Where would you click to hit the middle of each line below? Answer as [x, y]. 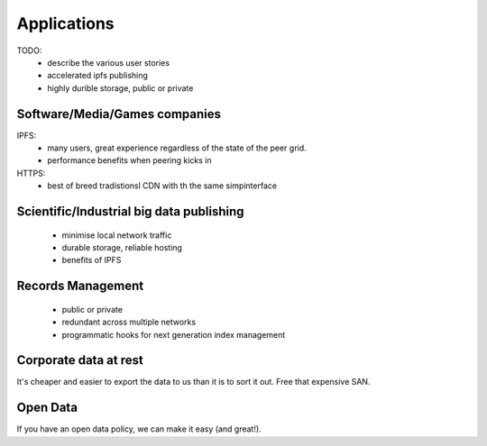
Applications [65, 23]
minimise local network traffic [117, 235]
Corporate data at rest [80, 360]
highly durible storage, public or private [120, 88]
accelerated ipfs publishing [98, 76]
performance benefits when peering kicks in [129, 160]
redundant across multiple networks [129, 322]
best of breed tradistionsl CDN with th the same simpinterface [162, 186]
